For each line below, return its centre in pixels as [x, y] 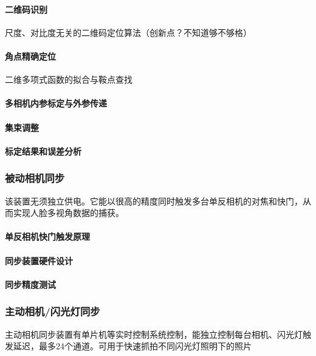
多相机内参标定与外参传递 [56, 103]
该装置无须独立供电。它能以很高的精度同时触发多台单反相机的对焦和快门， [154, 201]
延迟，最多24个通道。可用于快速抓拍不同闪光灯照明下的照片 [132, 346]
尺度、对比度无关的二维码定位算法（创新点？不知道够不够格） [128, 32]
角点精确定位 [30, 56]
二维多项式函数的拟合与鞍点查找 [69, 79]
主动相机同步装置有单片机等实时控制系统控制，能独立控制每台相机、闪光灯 [154, 334]
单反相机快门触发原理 [47, 236]
